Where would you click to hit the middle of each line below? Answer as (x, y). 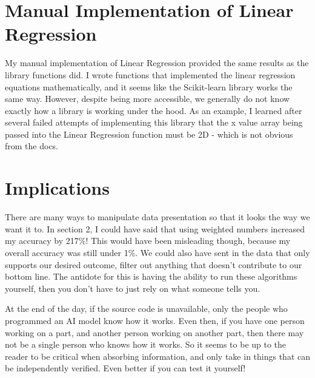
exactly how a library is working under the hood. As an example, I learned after (154, 110)
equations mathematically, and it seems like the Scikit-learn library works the (149, 86)
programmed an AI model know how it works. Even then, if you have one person (155, 320)
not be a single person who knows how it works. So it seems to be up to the (146, 344)
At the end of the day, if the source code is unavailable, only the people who (146, 309)
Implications (57, 188)
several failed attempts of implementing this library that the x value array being (154, 122)
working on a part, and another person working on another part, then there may (154, 332)
